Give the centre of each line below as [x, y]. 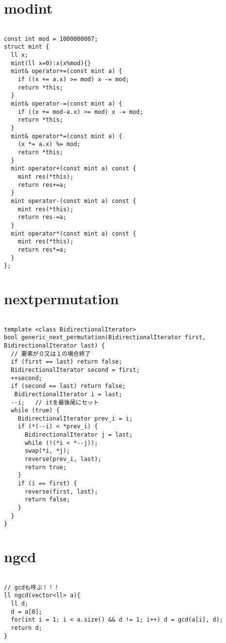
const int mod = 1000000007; [51, 39]
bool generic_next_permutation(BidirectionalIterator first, [105, 338]
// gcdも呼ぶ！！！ [32, 587]
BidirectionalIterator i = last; [68, 394]
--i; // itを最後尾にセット [55, 402]
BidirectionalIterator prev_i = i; [75, 418]
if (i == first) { [47, 484]
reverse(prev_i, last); [63, 459]
